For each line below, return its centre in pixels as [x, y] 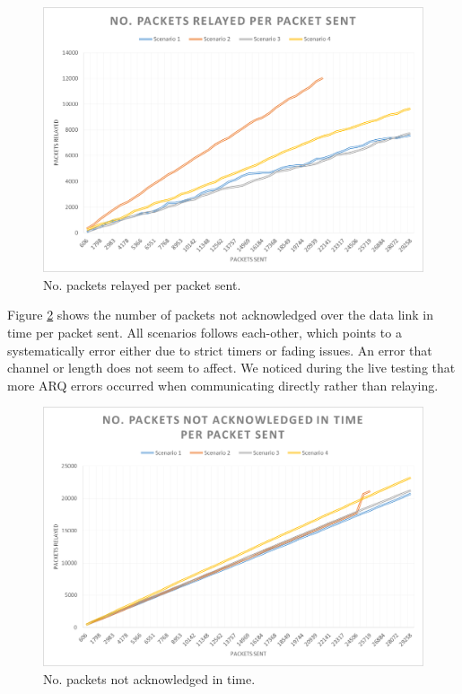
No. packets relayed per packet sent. [142, 284]
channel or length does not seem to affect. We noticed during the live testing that [231, 368]
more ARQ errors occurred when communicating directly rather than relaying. [223, 385]
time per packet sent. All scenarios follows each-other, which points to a [205, 332]
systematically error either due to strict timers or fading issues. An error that [220, 350]
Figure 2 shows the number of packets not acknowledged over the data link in [220, 315]
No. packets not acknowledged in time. [149, 678]
